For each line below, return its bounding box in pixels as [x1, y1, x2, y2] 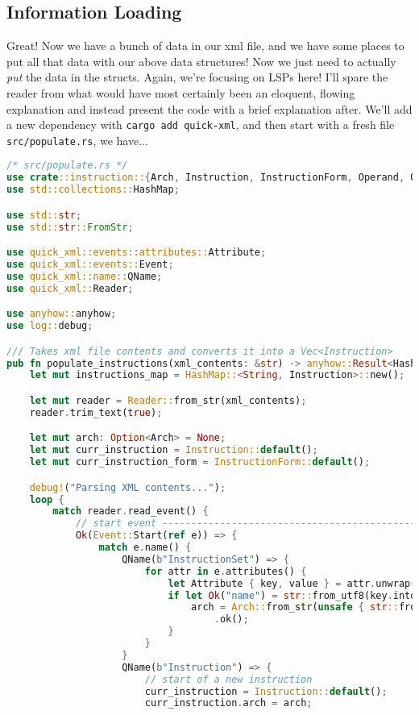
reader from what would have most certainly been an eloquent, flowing [6, 84, 355, 101]
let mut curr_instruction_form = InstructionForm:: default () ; [29, 456, 371, 468]
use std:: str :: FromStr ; [6, 221, 134, 233]
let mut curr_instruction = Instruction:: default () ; [29, 444, 318, 456]
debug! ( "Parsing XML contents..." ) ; [29, 481, 226, 493]
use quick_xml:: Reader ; [6, 282, 134, 294]
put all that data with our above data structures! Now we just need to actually [6, 52, 396, 69]
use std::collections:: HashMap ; [6, 184, 180, 196]
